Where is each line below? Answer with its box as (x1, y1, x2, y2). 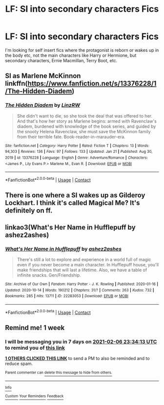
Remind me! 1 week (5, 324, 65, 332)
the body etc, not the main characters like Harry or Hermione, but (5, 52, 137, 58)
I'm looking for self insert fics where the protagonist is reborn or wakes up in (5, 47, 159, 53)
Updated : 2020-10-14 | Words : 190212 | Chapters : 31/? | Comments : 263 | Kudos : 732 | (5, 287, 155, 292)
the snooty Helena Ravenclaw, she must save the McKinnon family (17, 128, 151, 134)
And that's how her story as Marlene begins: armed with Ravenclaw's (17, 118, 157, 124)
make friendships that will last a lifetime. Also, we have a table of (17, 267, 147, 273)
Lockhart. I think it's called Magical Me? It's (5, 199, 140, 207)
